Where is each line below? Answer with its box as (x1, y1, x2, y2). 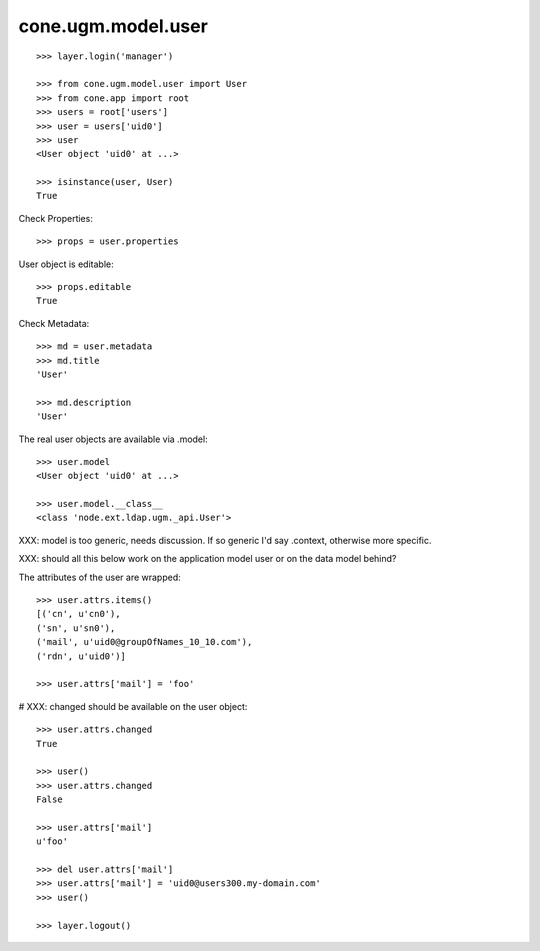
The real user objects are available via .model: (18, 433, 209, 445)
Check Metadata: (18, 317, 90, 329)
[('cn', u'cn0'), (36, 608, 121, 620)
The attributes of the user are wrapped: (18, 571, 182, 583)
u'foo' (36, 836, 69, 847)
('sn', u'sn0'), (36, 622, 116, 634)
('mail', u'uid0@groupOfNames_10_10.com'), (36, 636, 253, 648)
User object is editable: (18, 258, 114, 270)
